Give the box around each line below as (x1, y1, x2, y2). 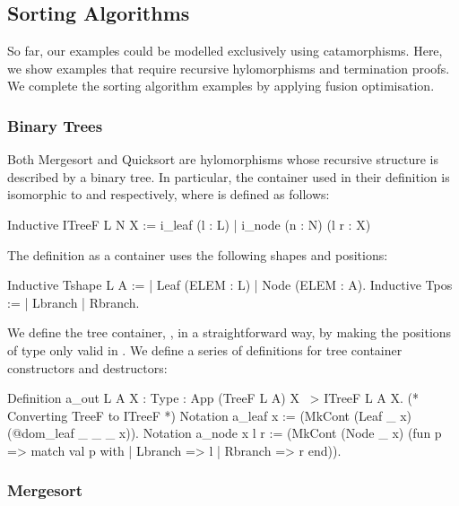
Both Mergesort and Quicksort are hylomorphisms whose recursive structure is (7, 150, 439, 169)
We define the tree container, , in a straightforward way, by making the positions (7, 323, 452, 342)
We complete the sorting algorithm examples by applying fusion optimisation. (7, 76, 435, 95)
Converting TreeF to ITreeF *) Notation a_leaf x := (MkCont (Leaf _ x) (7, 406, 412, 424)
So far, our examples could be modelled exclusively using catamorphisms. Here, (7, 41, 443, 60)
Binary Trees (7, 114, 103, 136)
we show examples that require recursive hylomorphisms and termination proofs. (7, 58, 450, 77)
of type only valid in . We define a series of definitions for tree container (7, 340, 403, 359)
